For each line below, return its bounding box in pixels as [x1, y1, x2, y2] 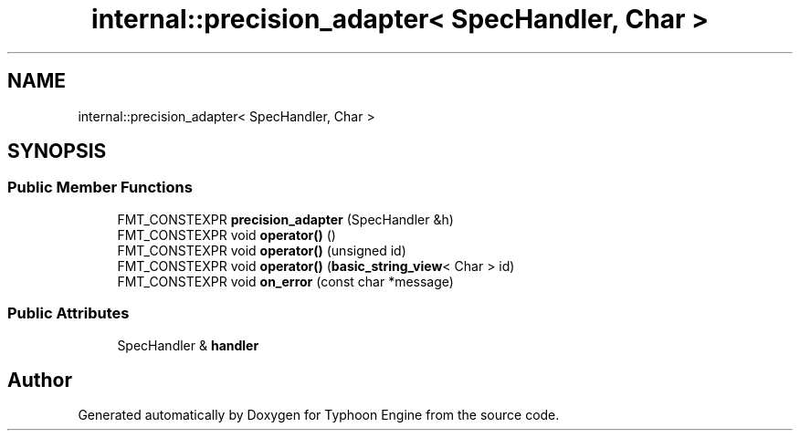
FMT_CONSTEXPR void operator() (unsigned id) [117, 242, 406, 258]
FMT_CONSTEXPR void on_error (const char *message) [117, 273, 454, 289]
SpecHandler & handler [117, 337, 259, 353]
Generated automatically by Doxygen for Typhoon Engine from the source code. [78, 407, 560, 423]
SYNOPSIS [7, 140, 107, 163]
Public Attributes [7, 304, 130, 323]
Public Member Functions [7, 178, 193, 197]
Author [7, 368, 72, 391]
